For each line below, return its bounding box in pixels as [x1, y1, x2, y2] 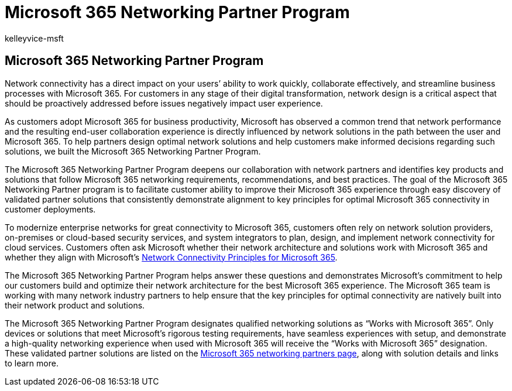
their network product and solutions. [5, 300, 145, 310]
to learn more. [5, 358, 59, 368]
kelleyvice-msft [5, 33, 64, 43]
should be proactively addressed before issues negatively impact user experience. [5, 98, 323, 108]
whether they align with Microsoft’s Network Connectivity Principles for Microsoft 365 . [5, 252, 338, 262]
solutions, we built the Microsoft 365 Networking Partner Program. [5, 146, 261, 156]
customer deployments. [5, 204, 96, 214]
